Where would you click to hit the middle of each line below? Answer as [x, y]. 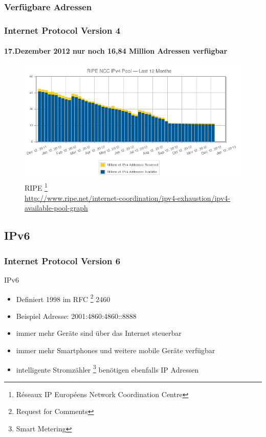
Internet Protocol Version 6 [62, 260]
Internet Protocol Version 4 [62, 30]
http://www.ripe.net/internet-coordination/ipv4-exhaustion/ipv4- [127, 198]
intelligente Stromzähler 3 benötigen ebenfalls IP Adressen [107, 369]
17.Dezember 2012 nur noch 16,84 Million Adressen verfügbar [116, 51]
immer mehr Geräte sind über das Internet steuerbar [99, 333]
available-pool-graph [56, 208]
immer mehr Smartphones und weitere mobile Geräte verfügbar [116, 350]
